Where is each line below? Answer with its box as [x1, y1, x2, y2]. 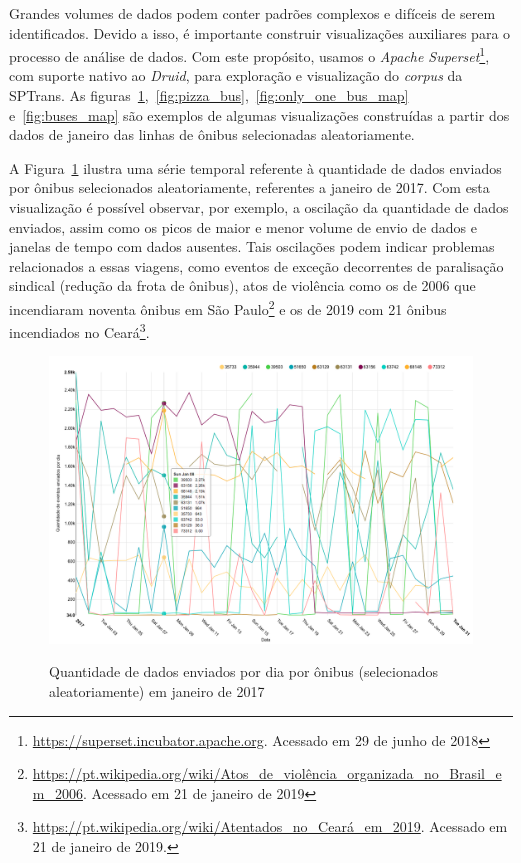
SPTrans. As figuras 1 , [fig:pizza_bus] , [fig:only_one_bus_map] [9, 85, 409, 106]
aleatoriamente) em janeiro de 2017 [49, 681, 265, 702]
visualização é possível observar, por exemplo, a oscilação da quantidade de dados [9, 197, 509, 217]
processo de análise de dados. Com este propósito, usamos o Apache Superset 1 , [9, 43, 490, 66]
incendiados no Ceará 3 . [9, 319, 150, 342]
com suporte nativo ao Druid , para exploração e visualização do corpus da [9, 65, 463, 86]
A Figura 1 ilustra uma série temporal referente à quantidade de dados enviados [9, 157, 502, 178]
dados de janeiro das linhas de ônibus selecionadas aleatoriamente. [9, 124, 415, 145]
